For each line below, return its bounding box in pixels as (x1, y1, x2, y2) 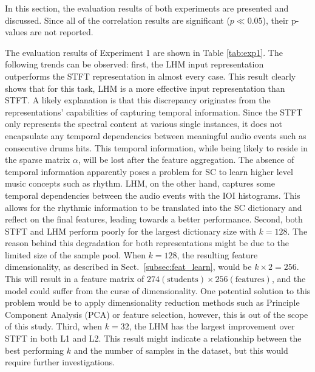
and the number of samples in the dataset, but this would (73, 343, 288, 356)
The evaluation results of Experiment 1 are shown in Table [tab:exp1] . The (5, 46, 283, 58)
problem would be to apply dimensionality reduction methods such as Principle (5, 296, 300, 309)
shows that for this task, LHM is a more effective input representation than (5, 81, 285, 94)
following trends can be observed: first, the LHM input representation (5, 58, 264, 71)
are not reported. (30, 26, 93, 38)
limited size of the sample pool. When (5, 248, 146, 261)
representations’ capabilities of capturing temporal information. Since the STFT (5, 105, 303, 118)
